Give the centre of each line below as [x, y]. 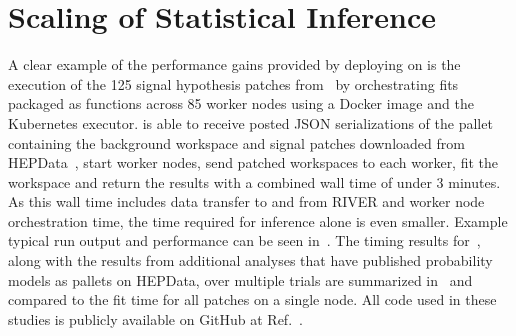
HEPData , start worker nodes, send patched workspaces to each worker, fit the [253, 162]
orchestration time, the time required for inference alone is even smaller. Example [258, 220]
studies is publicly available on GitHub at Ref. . [155, 318]
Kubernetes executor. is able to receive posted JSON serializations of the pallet [250, 122]
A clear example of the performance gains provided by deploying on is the [234, 64]
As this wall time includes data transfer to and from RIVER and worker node [246, 201]
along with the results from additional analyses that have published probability [250, 260]
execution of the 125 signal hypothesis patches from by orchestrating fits [233, 83]
